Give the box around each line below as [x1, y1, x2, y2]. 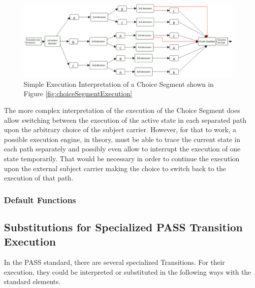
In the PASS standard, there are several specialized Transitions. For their [4, 257, 225, 267]
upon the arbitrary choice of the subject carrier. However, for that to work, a [4, 124, 236, 135]
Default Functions [4, 193, 76, 206]
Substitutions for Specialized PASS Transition [4, 219, 243, 234]
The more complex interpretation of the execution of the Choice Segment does [4, 105, 240, 115]
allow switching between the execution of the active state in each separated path [4, 114, 247, 125]
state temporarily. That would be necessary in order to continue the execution [4, 153, 240, 163]
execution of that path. [4, 173, 73, 183]
